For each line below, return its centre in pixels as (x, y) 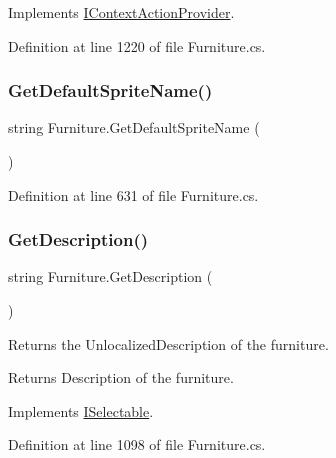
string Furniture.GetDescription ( (110, 276)
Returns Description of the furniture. (121, 377)
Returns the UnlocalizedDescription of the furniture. (168, 343)
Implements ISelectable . (81, 410)
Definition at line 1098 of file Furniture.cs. (137, 444)
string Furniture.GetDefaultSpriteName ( (134, 127)
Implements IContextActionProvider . (121, 12)
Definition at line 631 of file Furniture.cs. (133, 194)
